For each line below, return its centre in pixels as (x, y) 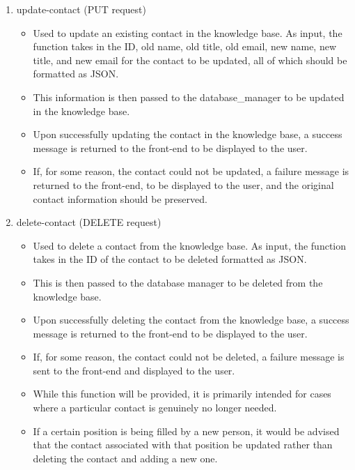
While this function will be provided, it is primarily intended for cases (182, 394)
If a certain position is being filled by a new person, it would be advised (186, 431)
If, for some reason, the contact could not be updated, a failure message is (191, 171)
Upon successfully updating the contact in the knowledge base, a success (188, 134)
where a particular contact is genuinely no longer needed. (155, 408)
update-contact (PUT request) (81, 9)
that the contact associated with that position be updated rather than (183, 445)
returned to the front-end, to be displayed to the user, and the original (183, 184)
